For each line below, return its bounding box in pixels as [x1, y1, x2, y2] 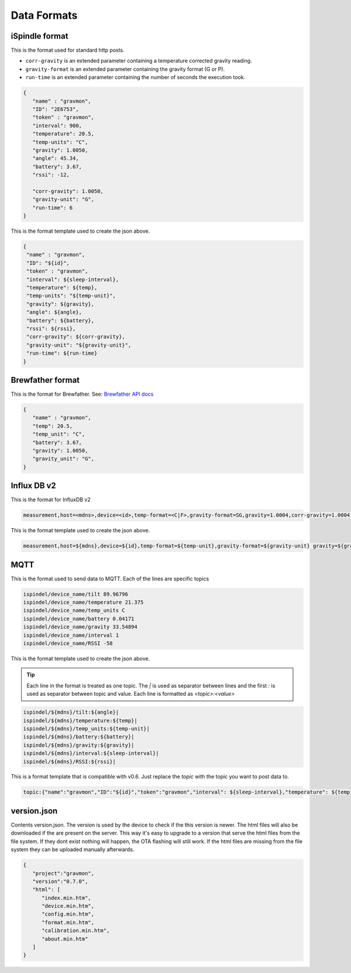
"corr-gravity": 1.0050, [32, 188, 104, 195]
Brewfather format [11, 375, 80, 385]
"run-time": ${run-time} [26, 350, 98, 357]
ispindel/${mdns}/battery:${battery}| [23, 733, 135, 740]
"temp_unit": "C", [32, 431, 85, 438]
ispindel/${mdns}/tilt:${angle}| [23, 709, 119, 716]
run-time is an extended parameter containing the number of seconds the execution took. [25, 74, 246, 81]
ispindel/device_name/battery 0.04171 [23, 615, 135, 622]
